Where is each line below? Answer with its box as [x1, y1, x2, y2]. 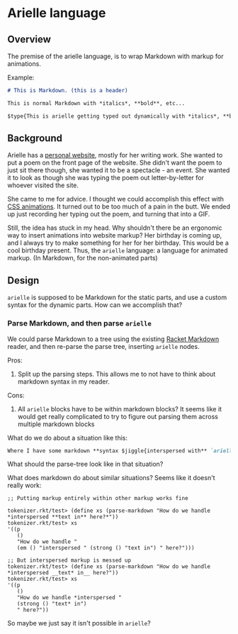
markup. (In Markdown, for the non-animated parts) [7, 254, 158, 262]
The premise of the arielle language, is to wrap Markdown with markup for [7, 52, 224, 60]
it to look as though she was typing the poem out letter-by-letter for [7, 174, 204, 182]
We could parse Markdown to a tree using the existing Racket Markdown [7, 335, 220, 343]
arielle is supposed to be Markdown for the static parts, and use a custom [7, 293, 227, 302]
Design [7, 274, 40, 287]
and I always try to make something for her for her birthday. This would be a [7, 239, 229, 248]
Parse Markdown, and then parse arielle [7, 318, 152, 328]
